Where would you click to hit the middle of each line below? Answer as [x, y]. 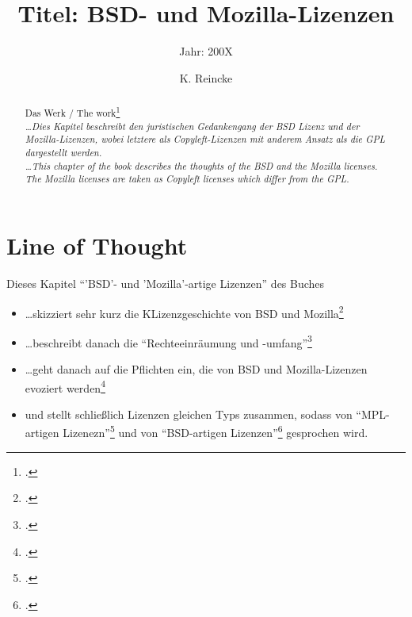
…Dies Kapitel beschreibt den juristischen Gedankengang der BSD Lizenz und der [192, 126]
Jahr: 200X [206, 51]
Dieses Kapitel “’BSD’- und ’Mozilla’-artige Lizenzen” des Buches [166, 283]
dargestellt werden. [63, 153]
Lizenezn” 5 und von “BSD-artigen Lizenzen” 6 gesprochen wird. [216, 431]
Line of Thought [97, 245]
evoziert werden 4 [65, 386]
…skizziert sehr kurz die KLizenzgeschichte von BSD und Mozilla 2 [184, 312]
